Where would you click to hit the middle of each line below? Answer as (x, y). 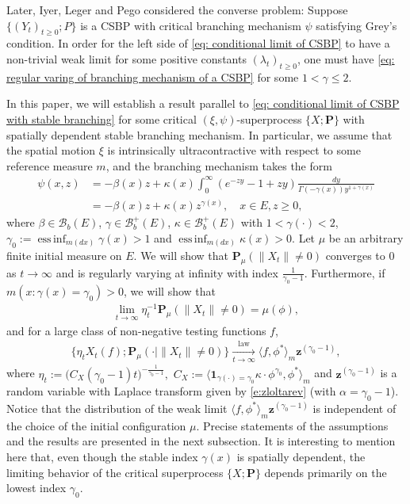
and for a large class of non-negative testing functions (136, 330)
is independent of (354, 408)
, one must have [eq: (346, 58)
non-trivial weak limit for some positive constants (126, 58)
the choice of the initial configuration (96, 425)
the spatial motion (51, 150)
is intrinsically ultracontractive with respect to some (234, 150)
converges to (355, 255)
